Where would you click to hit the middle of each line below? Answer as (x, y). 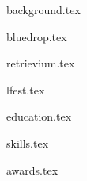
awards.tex (32, 169)
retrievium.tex (41, 63)
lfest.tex (26, 89)
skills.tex (28, 142)
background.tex (43, 10)
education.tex (39, 116)
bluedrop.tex (37, 36)
